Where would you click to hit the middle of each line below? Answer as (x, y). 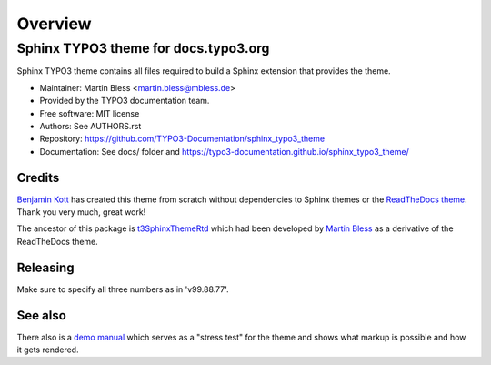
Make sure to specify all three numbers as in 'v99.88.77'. (123, 289)
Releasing (45, 267)
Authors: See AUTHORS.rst (90, 126)
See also (42, 315)
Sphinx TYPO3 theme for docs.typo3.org (143, 48)
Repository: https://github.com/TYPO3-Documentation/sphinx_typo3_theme (182, 139)
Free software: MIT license (90, 113)
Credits (38, 177)
